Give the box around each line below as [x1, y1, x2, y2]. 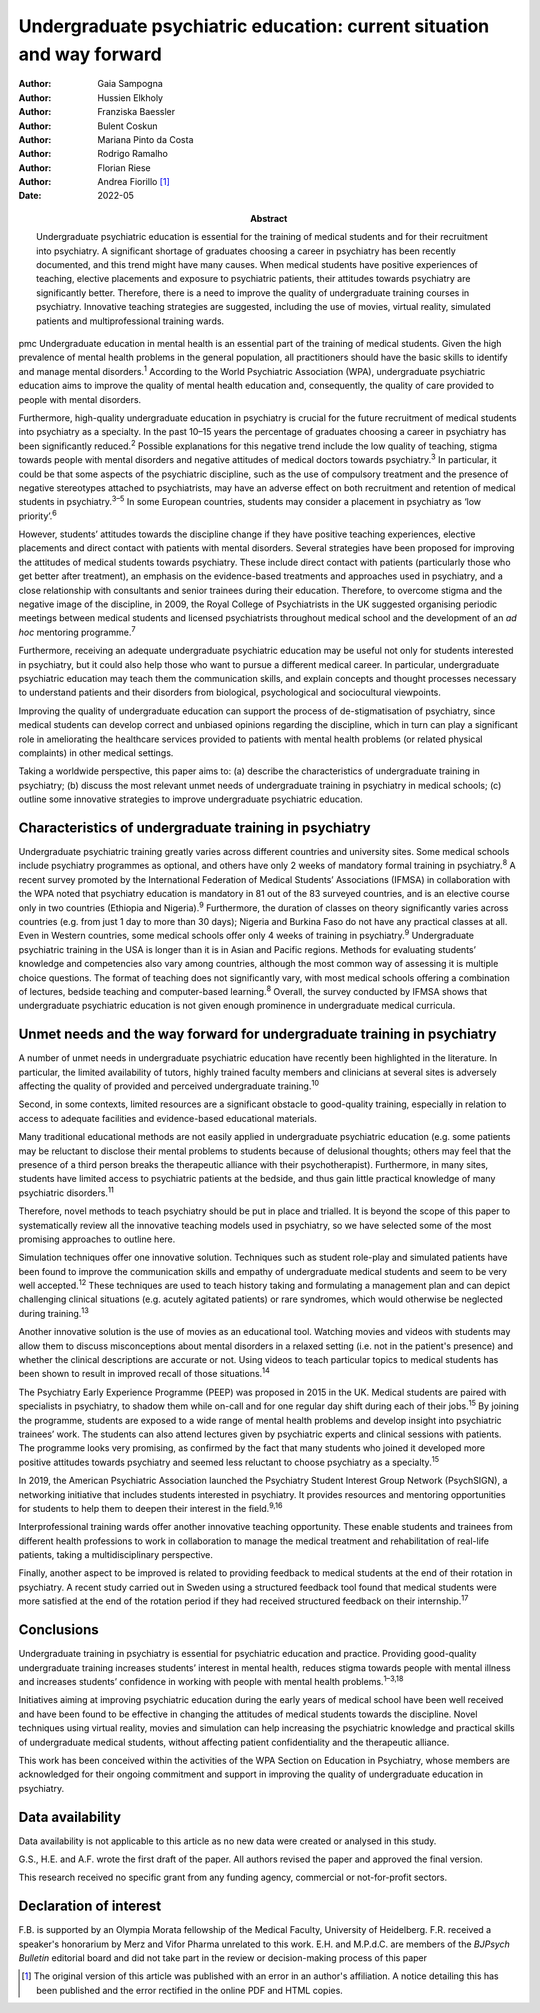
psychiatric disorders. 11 [18, 1185, 115, 1199]
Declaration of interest [18, 1898, 162, 1915]
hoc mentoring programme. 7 [18, 625, 136, 638]
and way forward [18, 43, 162, 65]
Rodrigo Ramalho [97, 148, 169, 160]
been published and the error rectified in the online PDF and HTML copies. [36, 1984, 344, 1996]
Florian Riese [97, 161, 152, 174]
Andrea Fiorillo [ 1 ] [97, 176, 170, 188]
